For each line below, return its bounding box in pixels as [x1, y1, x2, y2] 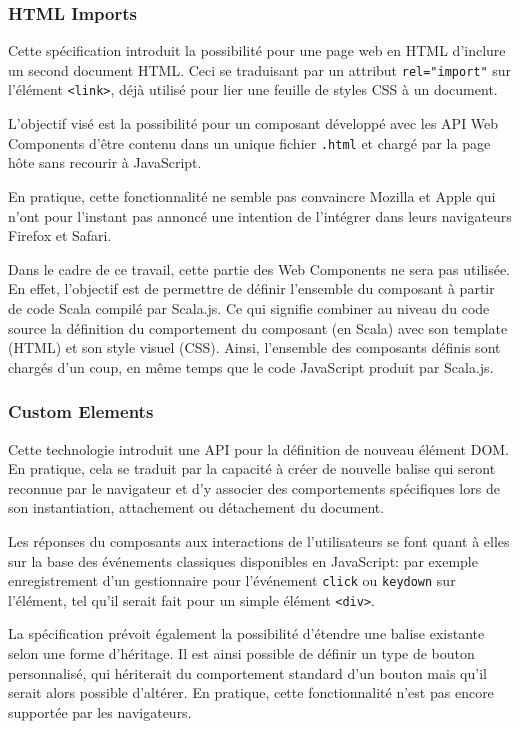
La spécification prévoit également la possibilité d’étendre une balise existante [8, 623, 485, 644]
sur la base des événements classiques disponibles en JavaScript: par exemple [8, 550, 478, 571]
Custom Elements [8, 399, 154, 424]
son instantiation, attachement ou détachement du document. [8, 497, 385, 518]
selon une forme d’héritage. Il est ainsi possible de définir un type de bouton [8, 643, 475, 663]
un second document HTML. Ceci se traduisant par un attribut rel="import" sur [8, 59, 512, 80]
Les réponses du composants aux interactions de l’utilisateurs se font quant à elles [8, 530, 510, 551]
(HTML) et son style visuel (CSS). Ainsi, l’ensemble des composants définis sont [8, 337, 501, 358]
